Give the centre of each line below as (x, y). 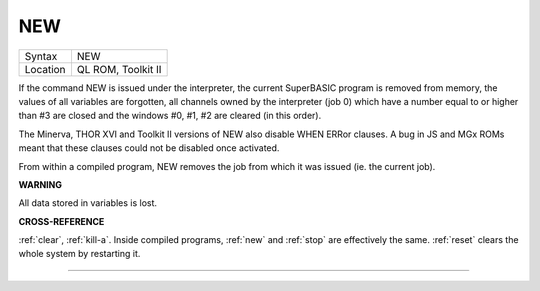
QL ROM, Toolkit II (119, 69)
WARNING (40, 184)
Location (45, 69)
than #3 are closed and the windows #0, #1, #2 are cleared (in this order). (170, 116)
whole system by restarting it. (79, 254)
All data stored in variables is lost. (88, 203)
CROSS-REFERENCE (61, 221)
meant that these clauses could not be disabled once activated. (149, 148)
